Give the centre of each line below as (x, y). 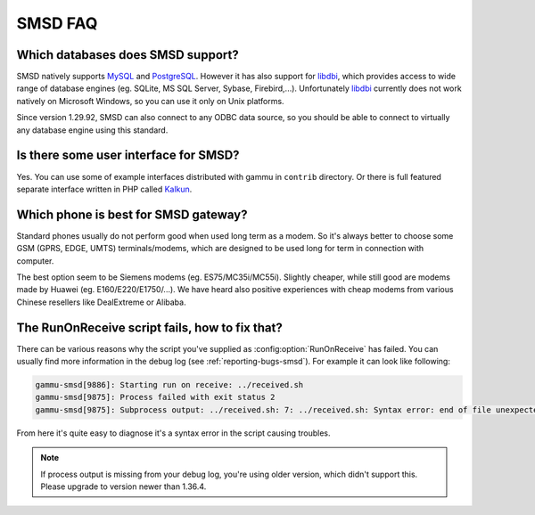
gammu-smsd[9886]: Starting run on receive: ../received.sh (169, 385)
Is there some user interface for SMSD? (128, 155)
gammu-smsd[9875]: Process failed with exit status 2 (155, 397)
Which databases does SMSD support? (128, 55)
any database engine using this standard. (92, 130)
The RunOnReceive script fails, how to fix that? (149, 327)
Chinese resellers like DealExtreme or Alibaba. (101, 302)
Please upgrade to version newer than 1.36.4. (123, 486)
